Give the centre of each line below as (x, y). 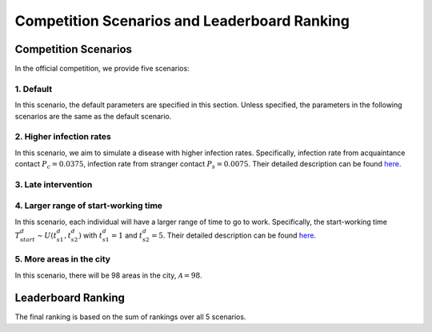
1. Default (33, 89)
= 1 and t (127, 235)
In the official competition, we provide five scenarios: (102, 69)
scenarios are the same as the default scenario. (93, 116)
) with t (91, 235)
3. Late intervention (54, 184)
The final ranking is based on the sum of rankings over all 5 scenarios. (130, 317)
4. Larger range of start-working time (89, 206)
